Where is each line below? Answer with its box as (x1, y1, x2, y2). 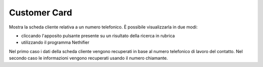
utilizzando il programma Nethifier (21, 40, 90, 45)
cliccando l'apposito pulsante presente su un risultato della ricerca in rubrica (21, 33, 175, 39)
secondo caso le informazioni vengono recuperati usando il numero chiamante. (9, 55, 168, 61)
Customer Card (9, 7, 73, 18)
